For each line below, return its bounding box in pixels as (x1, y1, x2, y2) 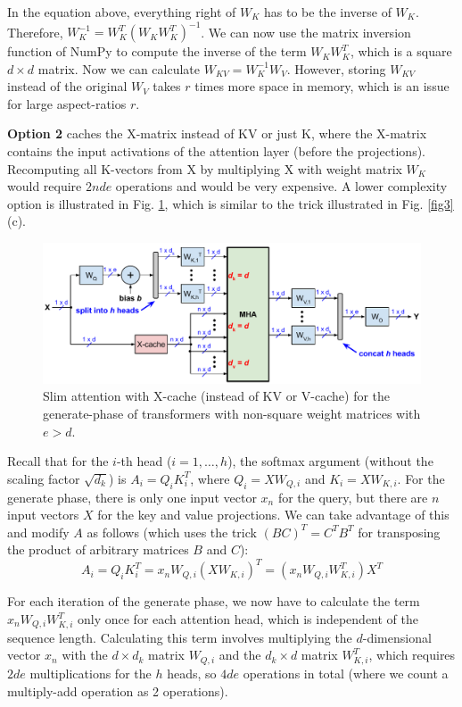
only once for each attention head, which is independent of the (77, 610, 419, 628)
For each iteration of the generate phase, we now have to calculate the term (7, 592, 420, 611)
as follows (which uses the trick (87, 522, 257, 541)
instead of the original (7, 77, 128, 96)
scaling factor (7, 469, 80, 487)
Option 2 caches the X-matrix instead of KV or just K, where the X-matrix (7, 124, 427, 143)
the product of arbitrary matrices (7, 540, 189, 559)
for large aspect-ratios (7, 94, 127, 112)
